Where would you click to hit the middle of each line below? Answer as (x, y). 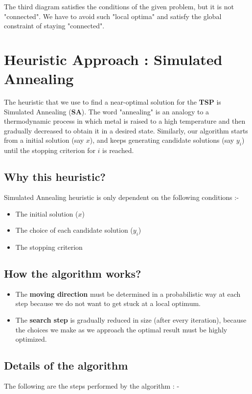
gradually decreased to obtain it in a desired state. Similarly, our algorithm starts (126, 130)
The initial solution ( (47, 213)
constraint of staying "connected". (54, 26)
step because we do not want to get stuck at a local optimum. (108, 303)
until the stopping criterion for (50, 150)
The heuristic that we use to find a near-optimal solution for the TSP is (113, 102)
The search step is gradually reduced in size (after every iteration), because (131, 320)
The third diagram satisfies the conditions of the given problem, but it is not (119, 6)
